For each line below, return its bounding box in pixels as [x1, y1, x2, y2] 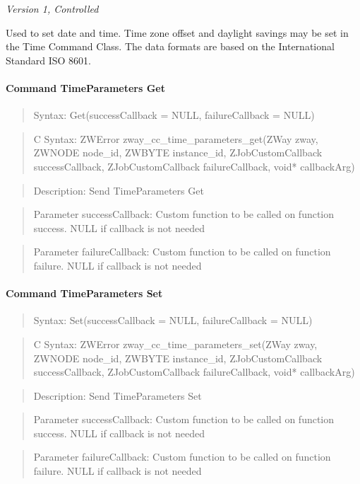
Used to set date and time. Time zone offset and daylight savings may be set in [6, 25, 349, 40]
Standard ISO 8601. [6, 52, 92, 67]
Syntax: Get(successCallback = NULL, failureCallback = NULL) [33, 108, 315, 122]
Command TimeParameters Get [6, 80, 165, 95]
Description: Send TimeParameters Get [33, 183, 204, 197]
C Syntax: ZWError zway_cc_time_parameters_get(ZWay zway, [33, 131, 318, 146]
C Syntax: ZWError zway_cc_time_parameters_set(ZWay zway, [33, 336, 318, 351]
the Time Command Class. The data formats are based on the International [6, 39, 335, 54]
